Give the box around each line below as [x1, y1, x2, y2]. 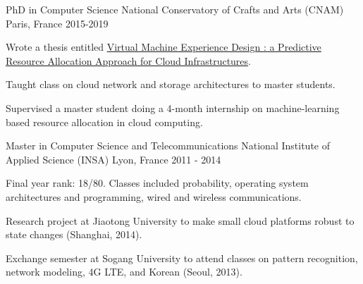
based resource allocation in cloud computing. [6, 114, 203, 129]
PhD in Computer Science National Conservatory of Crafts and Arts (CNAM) [6, 2, 344, 16]
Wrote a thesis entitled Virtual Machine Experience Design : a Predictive [6, 39, 321, 54]
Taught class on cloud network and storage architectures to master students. [6, 77, 336, 92]
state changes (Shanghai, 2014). [6, 227, 142, 242]
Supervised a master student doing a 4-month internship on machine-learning [6, 100, 340, 115]
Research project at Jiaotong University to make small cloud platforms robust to [6, 213, 355, 228]
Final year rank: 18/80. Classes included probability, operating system [6, 175, 309, 190]
